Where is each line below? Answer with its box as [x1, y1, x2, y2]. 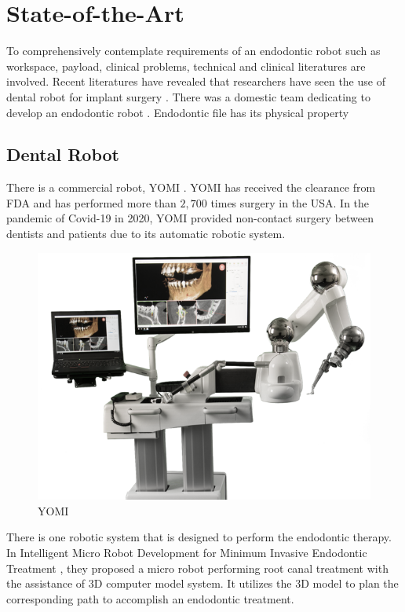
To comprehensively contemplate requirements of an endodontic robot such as [6, 42, 381, 59]
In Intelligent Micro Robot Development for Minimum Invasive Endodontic [6, 544, 367, 560]
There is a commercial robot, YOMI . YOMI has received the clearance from [6, 179, 376, 196]
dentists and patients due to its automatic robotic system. [6, 225, 286, 242]
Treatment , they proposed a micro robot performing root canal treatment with [6, 559, 389, 576]
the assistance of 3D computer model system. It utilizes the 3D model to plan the [6, 575, 399, 592]
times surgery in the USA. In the [210, 194, 370, 211]
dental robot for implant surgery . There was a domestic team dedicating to [6, 88, 370, 104]
